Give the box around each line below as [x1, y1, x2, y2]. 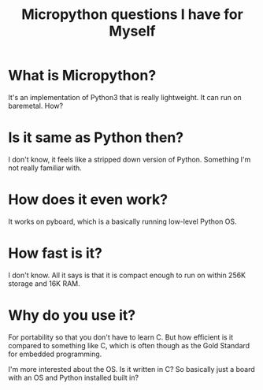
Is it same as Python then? [8, 128, 184, 147]
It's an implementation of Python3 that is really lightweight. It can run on [8, 92, 242, 102]
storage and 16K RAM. [8, 278, 80, 288]
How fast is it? [8, 244, 102, 262]
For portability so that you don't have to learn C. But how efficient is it [8, 332, 234, 342]
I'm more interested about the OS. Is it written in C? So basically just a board [8, 364, 255, 373]
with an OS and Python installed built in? [8, 373, 139, 382]
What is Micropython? [8, 67, 157, 84]
